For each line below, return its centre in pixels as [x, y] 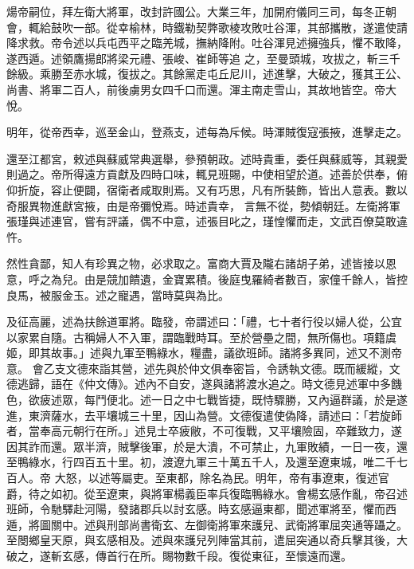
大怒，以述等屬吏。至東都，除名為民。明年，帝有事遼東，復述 [216, 478]
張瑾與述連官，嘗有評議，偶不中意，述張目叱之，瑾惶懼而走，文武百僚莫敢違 [207, 221]
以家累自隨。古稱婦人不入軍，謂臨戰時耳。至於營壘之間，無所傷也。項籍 [196, 337]
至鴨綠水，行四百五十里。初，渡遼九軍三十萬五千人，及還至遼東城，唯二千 [201, 462]
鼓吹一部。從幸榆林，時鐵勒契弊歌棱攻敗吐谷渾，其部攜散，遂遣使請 [229, 27]
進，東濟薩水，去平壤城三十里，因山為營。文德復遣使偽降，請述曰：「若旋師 [204, 415]
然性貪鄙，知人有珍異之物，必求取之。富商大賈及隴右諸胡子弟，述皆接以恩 [201, 263]
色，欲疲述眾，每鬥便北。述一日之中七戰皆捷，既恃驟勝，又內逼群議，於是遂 [207, 400]
